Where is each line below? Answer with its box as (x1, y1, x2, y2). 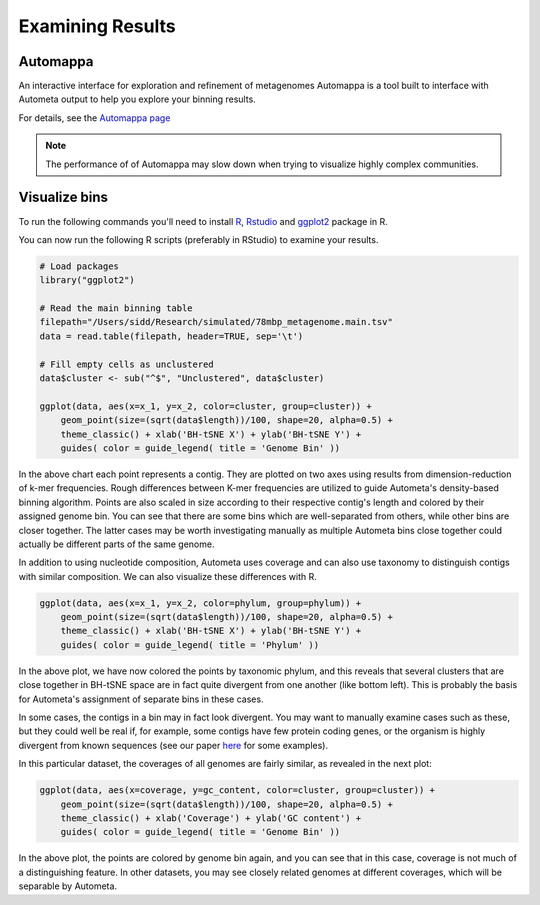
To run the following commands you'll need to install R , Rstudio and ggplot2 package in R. (18, 215, 389, 227)
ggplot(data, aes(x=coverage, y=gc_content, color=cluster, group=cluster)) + (39, 785, 435, 796)
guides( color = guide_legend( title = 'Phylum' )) (60, 639, 320, 650)
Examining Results (18, 15, 176, 37)
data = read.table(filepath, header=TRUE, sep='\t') (39, 330, 304, 342)
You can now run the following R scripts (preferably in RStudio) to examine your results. (18, 233, 379, 245)
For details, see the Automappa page (18, 111, 171, 124)
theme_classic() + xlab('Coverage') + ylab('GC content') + (60, 812, 362, 824)
